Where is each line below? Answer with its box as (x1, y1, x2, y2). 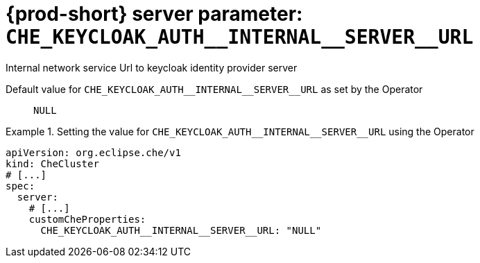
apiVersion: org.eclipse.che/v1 (6, 146, 181, 158)
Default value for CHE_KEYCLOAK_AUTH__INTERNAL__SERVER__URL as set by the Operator (6, 83, 423, 95)
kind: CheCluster (6, 158, 99, 169)
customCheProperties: (28, 213, 146, 225)
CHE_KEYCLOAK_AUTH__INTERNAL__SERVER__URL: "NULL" (40, 224, 322, 236)
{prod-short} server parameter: (6, 2, 303, 26)
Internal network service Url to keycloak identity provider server (6, 61, 298, 74)
